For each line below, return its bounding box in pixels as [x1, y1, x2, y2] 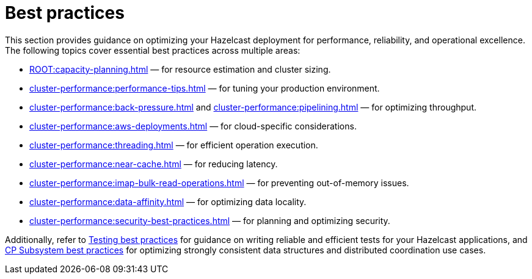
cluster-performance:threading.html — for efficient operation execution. [29, 139, 318, 150]
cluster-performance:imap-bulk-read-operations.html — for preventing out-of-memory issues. [29, 177, 409, 188]
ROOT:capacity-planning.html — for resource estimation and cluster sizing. [29, 63, 331, 74]
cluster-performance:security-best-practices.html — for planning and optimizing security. [29, 215, 390, 226]
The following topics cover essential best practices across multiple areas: [5, 45, 301, 56]
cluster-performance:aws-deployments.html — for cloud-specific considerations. [29, 120, 357, 131]
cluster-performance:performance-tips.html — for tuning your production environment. [29, 82, 380, 93]
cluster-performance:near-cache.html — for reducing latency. [29, 158, 278, 169]
